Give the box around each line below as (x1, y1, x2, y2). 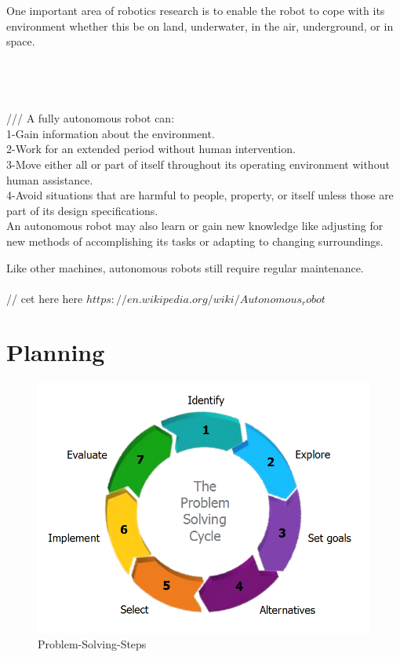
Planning (6, 336, 105, 368)
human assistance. (6, 171, 93, 188)
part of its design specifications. (6, 202, 158, 218)
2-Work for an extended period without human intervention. (6, 141, 296, 157)
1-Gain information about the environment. (6, 125, 215, 141)
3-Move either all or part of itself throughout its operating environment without (6, 155, 390, 172)
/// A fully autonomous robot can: (6, 110, 175, 126)
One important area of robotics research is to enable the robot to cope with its (6, 2, 385, 18)
